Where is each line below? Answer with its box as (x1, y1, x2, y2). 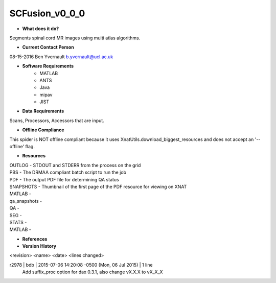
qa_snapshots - (9, 198, 42, 204)
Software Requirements (22, 63, 74, 69)
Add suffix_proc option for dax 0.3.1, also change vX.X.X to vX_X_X (22, 269, 163, 275)
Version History (22, 243, 56, 249)
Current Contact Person (22, 44, 74, 51)
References (22, 235, 48, 242)
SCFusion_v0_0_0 (9, 8, 85, 19)
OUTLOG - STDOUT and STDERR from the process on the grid (9, 162, 141, 168)
